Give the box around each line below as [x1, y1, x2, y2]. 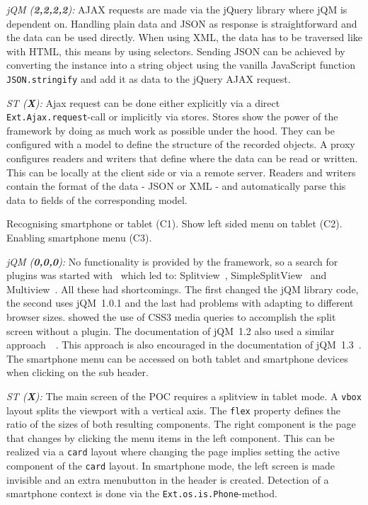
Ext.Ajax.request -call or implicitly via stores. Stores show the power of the [6, 109, 338, 124]
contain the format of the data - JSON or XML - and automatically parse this [6, 178, 346, 193]
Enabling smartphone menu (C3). [6, 230, 152, 245]
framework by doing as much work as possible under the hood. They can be [6, 123, 335, 137]
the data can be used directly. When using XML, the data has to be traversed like [6, 30, 363, 45]
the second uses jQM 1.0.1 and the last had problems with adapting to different [6, 295, 354, 310]
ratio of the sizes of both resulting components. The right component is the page [6, 416, 356, 431]
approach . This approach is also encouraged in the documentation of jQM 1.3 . [6, 337, 362, 352]
